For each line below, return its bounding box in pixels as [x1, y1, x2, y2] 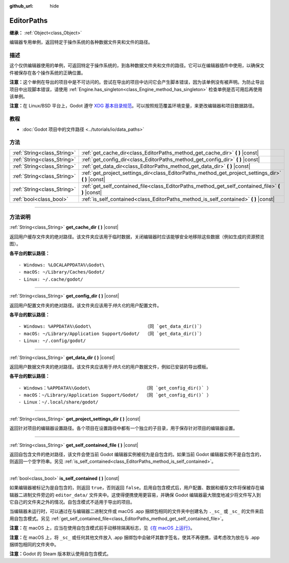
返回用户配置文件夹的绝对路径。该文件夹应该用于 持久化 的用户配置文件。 [9, 302, 162, 308]
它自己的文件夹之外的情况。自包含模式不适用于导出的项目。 [9, 499, 135, 505]
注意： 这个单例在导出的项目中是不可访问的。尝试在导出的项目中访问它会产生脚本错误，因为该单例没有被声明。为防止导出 [9, 79, 264, 85]
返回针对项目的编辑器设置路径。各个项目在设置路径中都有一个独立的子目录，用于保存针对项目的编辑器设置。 [9, 425, 237, 432]
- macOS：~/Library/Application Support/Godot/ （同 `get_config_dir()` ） [18, 392, 211, 398]
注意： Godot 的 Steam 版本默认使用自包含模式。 [9, 551, 112, 557]
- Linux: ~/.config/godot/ [18, 338, 86, 344]
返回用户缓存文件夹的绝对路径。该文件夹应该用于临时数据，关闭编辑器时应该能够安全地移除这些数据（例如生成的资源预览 [9, 233, 264, 240]
